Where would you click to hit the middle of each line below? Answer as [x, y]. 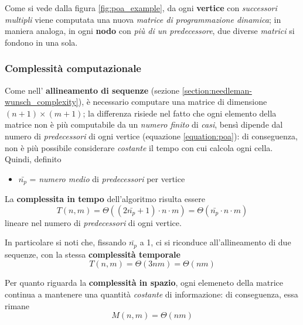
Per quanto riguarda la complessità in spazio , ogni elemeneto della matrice [144, 283]
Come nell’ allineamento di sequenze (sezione [92, 90]
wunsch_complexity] [42, 102]
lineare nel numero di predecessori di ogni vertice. [93, 222]
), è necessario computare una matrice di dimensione [173, 102]
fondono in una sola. [41, 42]
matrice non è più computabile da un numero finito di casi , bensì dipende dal [144, 124]
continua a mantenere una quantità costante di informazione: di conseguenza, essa [151, 294]
